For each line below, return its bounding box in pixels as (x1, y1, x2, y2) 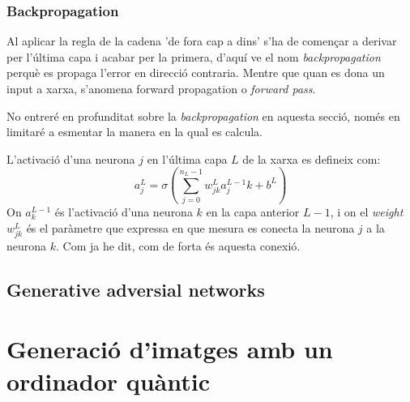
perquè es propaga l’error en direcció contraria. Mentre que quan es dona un (6, 64, 385, 81)
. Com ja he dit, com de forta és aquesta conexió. (56, 237, 301, 254)
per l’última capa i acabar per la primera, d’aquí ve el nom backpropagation (6, 48, 381, 65)
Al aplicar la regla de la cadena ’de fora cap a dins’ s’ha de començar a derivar (6, 32, 397, 49)
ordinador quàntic (6, 364, 211, 397)
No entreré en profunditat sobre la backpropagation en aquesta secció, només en (6, 107, 400, 124)
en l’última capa (147, 150, 228, 167)
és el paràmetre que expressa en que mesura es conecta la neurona (26, 219, 355, 236)
